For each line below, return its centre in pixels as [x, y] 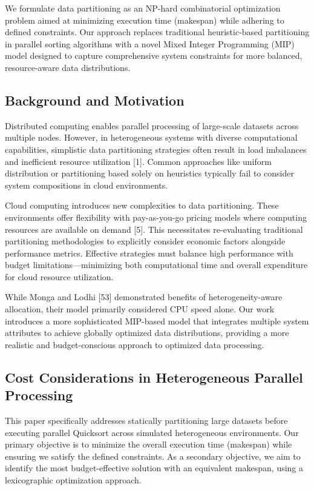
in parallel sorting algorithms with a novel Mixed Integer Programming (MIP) [150, 43]
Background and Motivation [95, 100]
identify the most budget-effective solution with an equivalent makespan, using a [154, 468]
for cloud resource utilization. [59, 276]
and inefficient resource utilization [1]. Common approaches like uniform [138, 161]
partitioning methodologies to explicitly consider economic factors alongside [145, 241]
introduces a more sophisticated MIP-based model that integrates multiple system [157, 321]
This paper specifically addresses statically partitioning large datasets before [146, 421]
